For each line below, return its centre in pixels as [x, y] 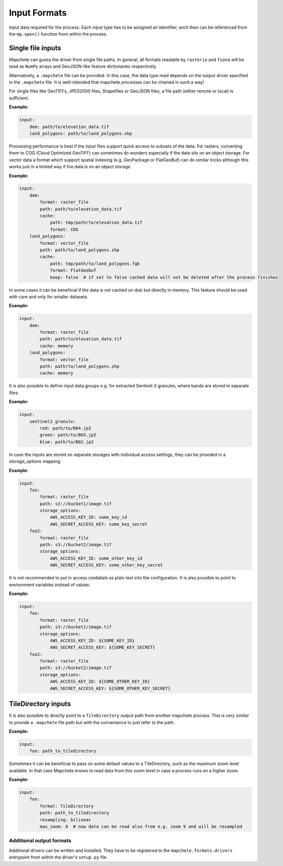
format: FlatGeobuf [73, 270]
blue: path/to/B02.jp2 [67, 442]
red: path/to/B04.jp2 [65, 428]
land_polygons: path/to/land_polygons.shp [81, 133]
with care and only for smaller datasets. [49, 296]
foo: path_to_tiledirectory [63, 751]
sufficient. [19, 98]
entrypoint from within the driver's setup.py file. [58, 857]
